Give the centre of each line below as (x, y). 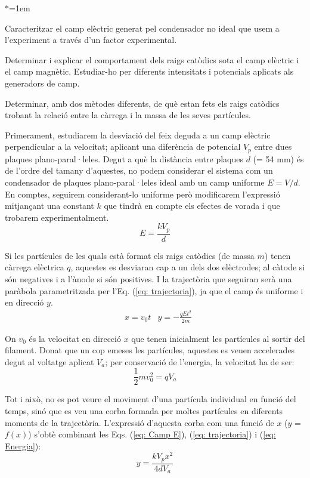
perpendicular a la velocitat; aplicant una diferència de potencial (123, 147)
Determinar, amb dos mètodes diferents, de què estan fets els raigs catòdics (142, 103)
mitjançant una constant (49, 206)
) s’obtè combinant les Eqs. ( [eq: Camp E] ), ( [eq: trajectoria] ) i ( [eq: (152, 434)
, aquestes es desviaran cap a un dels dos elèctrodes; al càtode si (188, 267)
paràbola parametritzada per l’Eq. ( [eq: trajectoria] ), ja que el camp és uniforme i (154, 290)
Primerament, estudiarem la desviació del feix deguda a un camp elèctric (138, 135)
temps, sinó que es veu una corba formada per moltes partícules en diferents (144, 410)
